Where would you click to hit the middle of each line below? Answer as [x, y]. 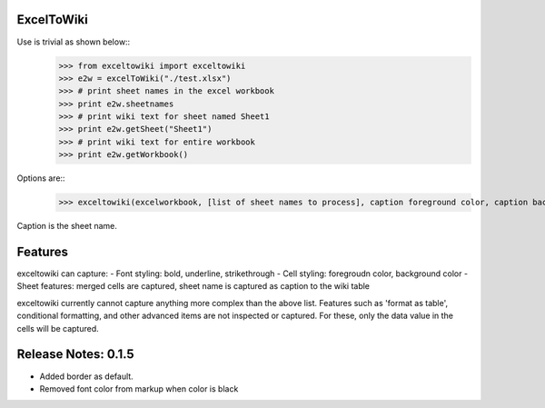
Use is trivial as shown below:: [74, 42]
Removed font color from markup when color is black [139, 388]
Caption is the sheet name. [67, 226]
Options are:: [41, 178]
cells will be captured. [58, 328]
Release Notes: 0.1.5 [76, 354]
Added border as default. [86, 376]
